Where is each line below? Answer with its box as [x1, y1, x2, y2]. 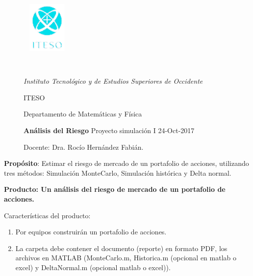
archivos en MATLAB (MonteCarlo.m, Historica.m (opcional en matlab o [15, 253, 237, 263]
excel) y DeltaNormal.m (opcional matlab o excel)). [15, 262, 171, 272]
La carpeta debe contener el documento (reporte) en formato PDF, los [15, 243, 228, 253]
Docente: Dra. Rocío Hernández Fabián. [24, 141, 144, 152]
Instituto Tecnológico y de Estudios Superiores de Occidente [24, 76, 203, 86]
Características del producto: [4, 210, 91, 220]
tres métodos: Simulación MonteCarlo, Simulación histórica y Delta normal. [4, 167, 231, 178]
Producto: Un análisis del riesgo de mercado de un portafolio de [4, 184, 226, 194]
